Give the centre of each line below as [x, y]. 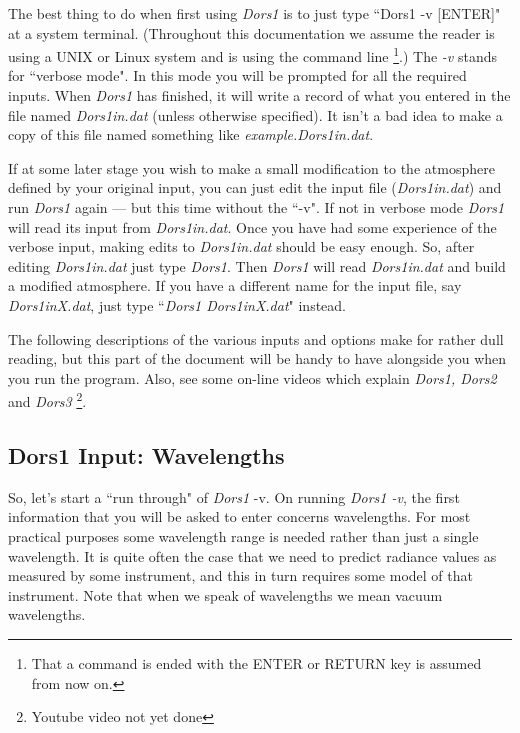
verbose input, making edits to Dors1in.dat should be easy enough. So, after [241, 246]
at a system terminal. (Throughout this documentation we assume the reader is [251, 32]
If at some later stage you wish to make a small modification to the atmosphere [251, 167]
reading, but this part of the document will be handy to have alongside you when [257, 358]
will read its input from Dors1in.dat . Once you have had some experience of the [252, 226]
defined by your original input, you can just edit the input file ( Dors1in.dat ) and [255, 187]
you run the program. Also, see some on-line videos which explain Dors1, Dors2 [252, 377]
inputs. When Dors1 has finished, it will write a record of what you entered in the [259, 95]
